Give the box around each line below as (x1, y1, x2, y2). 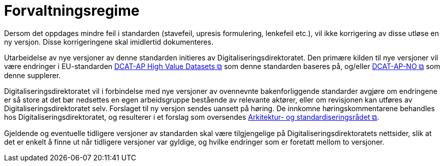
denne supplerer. (4, 71, 61, 80)
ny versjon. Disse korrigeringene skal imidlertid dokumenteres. (4, 37, 213, 46)
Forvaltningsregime (4, 2, 140, 19)
